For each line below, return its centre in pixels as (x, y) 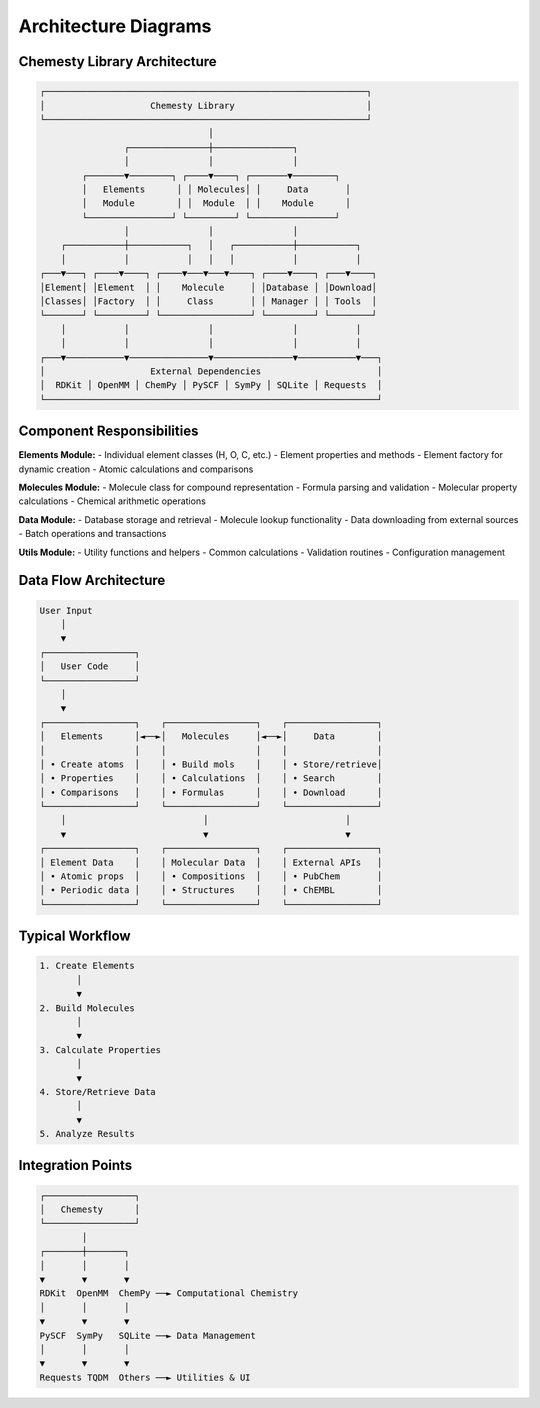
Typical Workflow (74, 936)
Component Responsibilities (108, 431)
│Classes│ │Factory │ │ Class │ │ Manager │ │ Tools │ (208, 301)
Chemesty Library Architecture (117, 61)
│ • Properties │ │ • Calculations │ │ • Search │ (211, 778)
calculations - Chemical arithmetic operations (112, 501)
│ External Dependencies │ (211, 371)
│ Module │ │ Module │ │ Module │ (216, 203)
